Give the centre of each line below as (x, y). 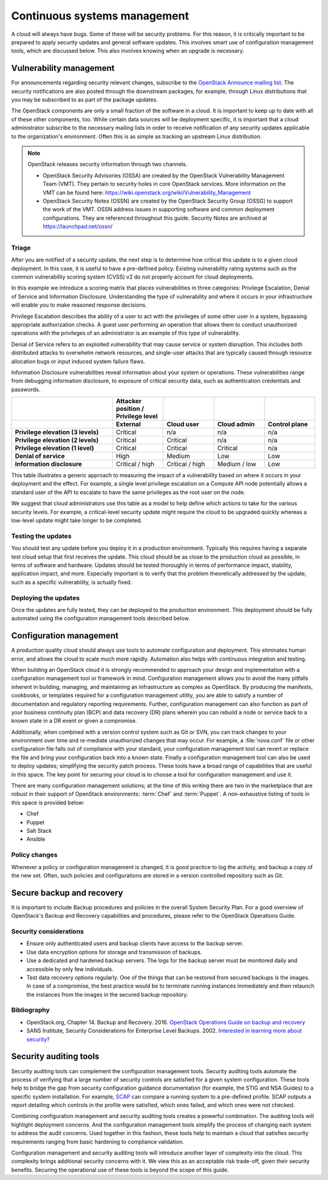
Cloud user (183, 424)
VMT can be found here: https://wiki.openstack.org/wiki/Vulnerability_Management (147, 192)
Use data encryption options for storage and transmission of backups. (114, 952)
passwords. (26, 389)
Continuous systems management (100, 16)
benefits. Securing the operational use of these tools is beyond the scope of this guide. (120, 1170)
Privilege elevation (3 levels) (57, 432)
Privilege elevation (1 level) (54, 448)
